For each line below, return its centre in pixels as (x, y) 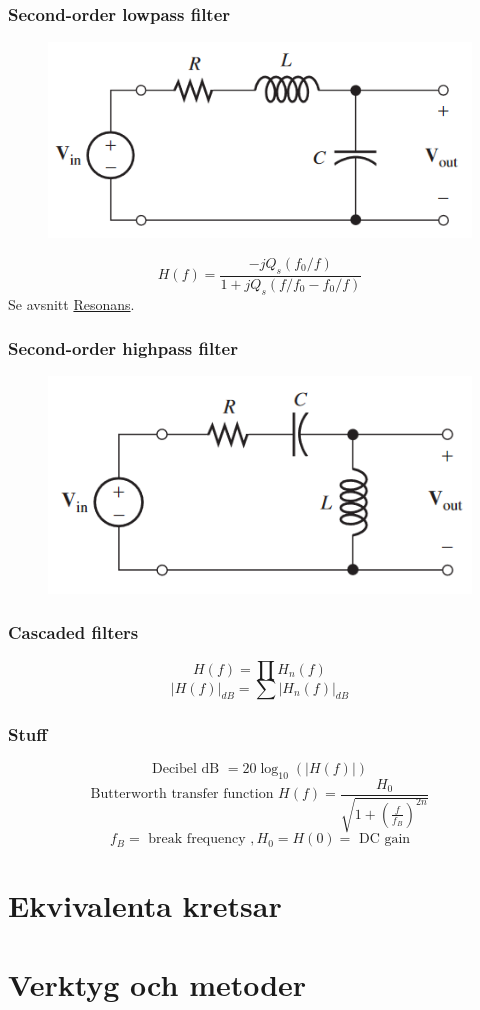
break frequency (197, 839)
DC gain (384, 839)
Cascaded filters (73, 632)
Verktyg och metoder (157, 983)
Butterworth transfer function (182, 794)
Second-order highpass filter (123, 348)
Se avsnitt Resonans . (71, 303)
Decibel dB (185, 768)
